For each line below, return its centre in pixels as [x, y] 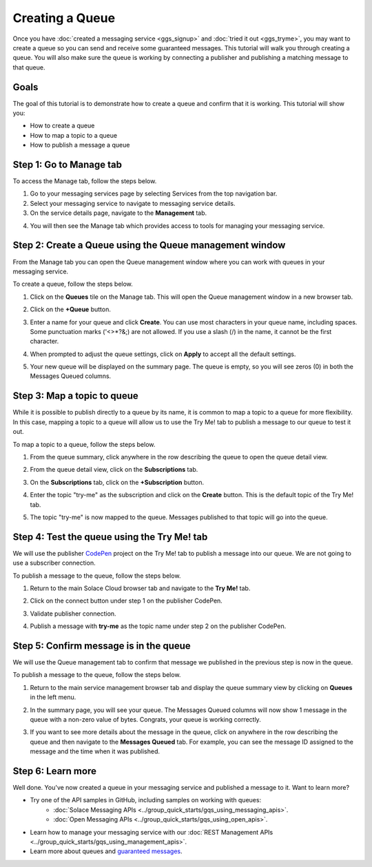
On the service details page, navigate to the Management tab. [118, 213]
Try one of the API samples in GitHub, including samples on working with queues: [146, 800]
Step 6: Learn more [54, 771]
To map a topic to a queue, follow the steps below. [84, 444]
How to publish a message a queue [80, 145]
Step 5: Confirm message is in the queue [102, 646]
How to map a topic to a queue [73, 135]
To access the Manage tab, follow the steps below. [85, 181]
